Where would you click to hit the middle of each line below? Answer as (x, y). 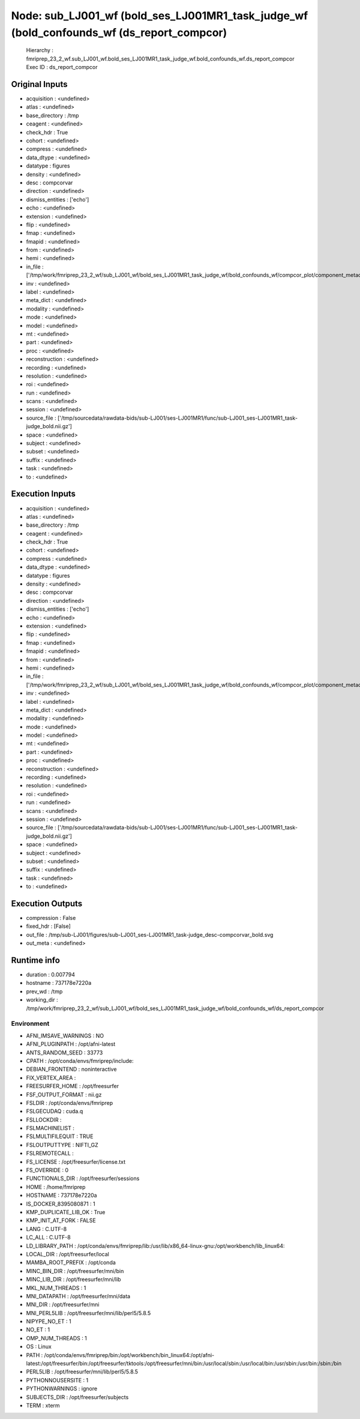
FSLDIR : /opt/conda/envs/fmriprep (70, 1103)
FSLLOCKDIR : (44, 1119)
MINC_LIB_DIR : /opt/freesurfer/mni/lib (73, 1280)
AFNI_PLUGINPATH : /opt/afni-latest (71, 1044)
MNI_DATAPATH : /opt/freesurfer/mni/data (78, 1296)
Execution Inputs (43, 494)
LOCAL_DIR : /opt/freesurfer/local (67, 1254)
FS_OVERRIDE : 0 (47, 1170)
